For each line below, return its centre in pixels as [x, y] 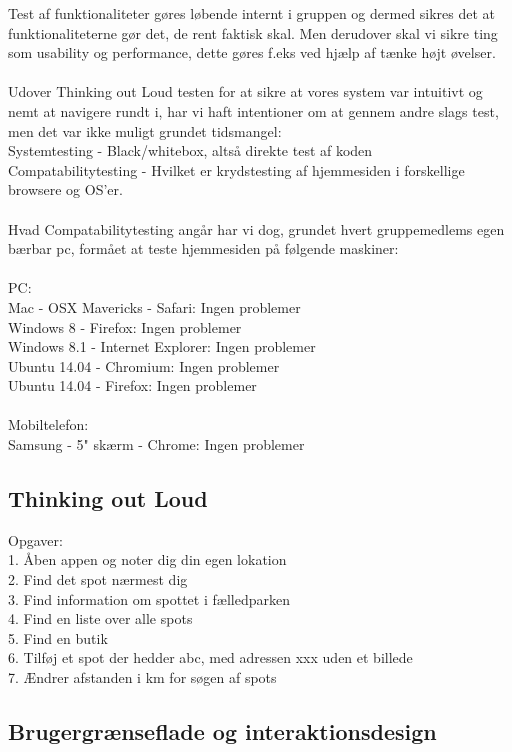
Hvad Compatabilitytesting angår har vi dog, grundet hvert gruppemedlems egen [256, 228]
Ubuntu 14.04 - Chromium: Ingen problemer [144, 365]
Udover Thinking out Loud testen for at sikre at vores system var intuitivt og [245, 91]
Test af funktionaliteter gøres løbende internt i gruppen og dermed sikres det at [252, 13]
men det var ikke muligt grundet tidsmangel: [145, 130]
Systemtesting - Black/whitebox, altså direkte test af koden [190, 150]
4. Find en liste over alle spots [100, 618]
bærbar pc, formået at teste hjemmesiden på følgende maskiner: [203, 248]
